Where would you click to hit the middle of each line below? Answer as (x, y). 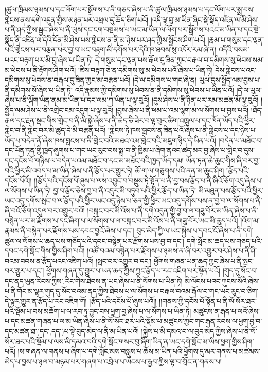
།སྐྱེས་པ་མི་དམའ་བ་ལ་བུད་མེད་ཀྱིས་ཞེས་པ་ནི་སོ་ (199, 331)
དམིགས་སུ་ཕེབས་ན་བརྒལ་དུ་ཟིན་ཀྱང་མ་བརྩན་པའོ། (68, 80)
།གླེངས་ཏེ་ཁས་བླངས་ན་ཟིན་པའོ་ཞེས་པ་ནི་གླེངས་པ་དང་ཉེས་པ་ (182, 130)
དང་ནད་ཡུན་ (21, 281)
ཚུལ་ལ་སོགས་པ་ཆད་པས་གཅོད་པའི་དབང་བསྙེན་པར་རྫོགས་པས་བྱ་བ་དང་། (94, 240)
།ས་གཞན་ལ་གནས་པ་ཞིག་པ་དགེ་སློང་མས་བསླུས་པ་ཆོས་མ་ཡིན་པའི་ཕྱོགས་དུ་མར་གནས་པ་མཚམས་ (139, 351)
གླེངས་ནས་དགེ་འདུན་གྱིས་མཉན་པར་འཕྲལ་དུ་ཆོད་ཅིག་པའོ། (77, 19)
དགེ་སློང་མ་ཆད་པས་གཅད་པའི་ (224, 240)
